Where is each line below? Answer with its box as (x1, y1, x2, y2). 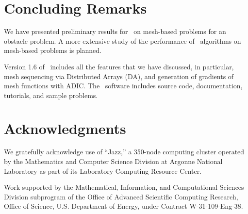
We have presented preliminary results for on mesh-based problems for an (4, 26, 226, 36)
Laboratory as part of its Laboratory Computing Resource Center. (4, 165, 202, 176)
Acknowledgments (4, 118, 126, 138)
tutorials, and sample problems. (4, 90, 98, 100)
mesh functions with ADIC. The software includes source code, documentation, (4, 81, 243, 91)
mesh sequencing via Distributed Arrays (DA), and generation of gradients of (4, 71, 234, 81)
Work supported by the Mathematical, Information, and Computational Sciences (4, 182, 244, 192)
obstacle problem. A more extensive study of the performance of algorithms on (4, 35, 241, 46)
